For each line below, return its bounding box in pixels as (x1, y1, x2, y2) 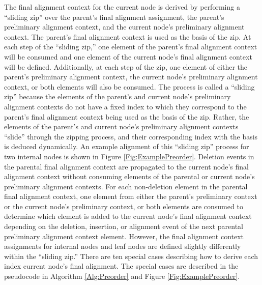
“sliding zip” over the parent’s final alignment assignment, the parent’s (4, 11, 224, 22)
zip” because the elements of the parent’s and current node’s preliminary (4, 91, 231, 102)
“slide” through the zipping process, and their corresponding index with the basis (4, 131, 258, 141)
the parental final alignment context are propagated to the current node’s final (4, 161, 249, 172)
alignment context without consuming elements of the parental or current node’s (4, 171, 255, 182)
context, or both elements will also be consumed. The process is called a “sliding (4, 81, 255, 92)
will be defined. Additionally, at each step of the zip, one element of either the (4, 61, 248, 72)
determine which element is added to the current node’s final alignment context (4, 211, 252, 221)
